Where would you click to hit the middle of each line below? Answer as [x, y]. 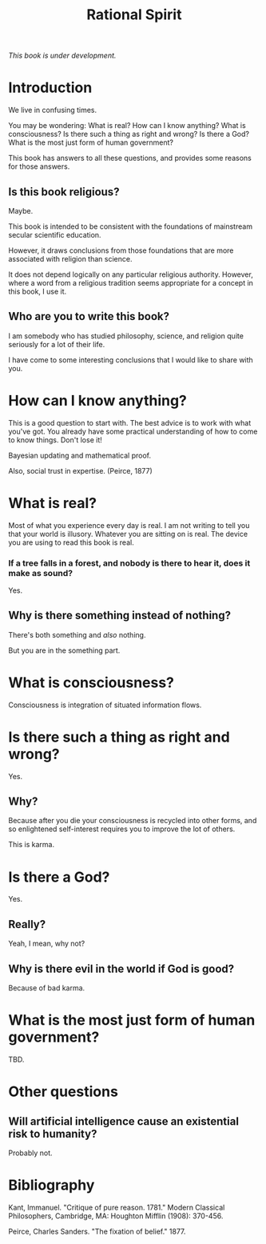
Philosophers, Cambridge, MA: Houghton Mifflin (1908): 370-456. [116, 1216]
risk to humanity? [53, 1134]
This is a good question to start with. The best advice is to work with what [130, 422]
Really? [27, 924]
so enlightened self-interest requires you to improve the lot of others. [122, 829]
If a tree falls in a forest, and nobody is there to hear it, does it [129, 563]
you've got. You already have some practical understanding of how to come [133, 431]
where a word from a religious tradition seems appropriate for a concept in [131, 282]
